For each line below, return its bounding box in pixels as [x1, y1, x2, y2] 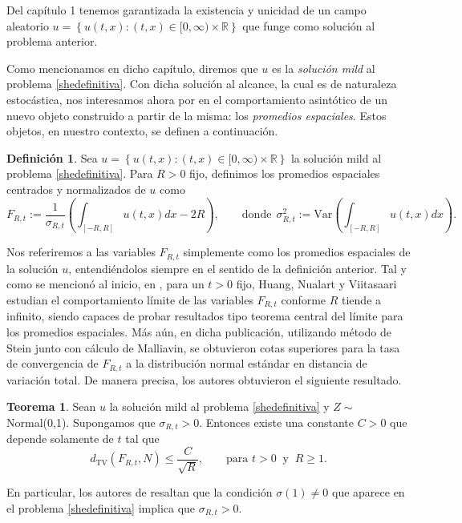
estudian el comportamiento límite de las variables [6, 291, 253, 308]
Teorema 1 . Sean [6, 398, 96, 415]
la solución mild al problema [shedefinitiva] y [109, 398, 330, 415]
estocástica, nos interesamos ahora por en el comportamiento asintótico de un [6, 91, 388, 107]
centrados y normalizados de [6, 180, 146, 197]
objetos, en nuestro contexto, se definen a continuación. [6, 123, 278, 139]
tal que [125, 430, 160, 447]
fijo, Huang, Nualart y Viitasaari [236, 276, 397, 292]
